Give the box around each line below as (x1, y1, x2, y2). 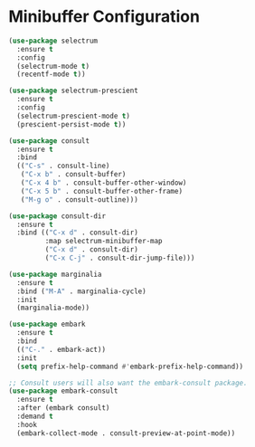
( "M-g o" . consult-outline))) (20, 195, 139, 204)
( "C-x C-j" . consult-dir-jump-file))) (44, 253, 195, 263)
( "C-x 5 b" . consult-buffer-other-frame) (20, 186, 183, 195)
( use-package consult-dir (8, 211, 106, 221)
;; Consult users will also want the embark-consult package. (8, 378, 248, 387)
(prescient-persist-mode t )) (16, 119, 127, 128)
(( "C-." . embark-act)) (16, 345, 106, 354)
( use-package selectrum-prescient (8, 86, 139, 96)
